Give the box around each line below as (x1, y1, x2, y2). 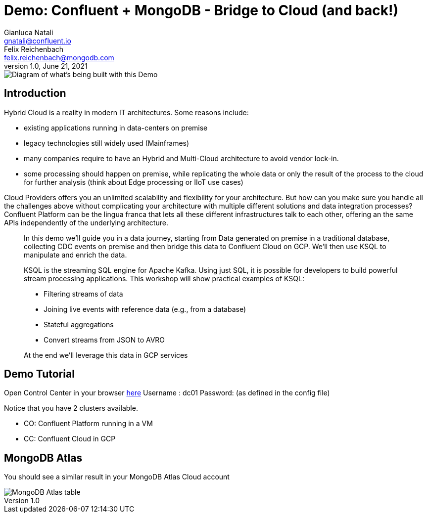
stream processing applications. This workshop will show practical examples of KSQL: (24, 274, 304, 283)
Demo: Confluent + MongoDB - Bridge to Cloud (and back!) (4, 2, 399, 19)
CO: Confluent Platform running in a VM (24, 419, 153, 428)
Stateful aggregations (44, 320, 114, 329)
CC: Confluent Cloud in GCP (24, 434, 116, 443)
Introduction (4, 87, 66, 100)
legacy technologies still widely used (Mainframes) (24, 138, 190, 147)
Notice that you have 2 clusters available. (4, 404, 138, 413)
